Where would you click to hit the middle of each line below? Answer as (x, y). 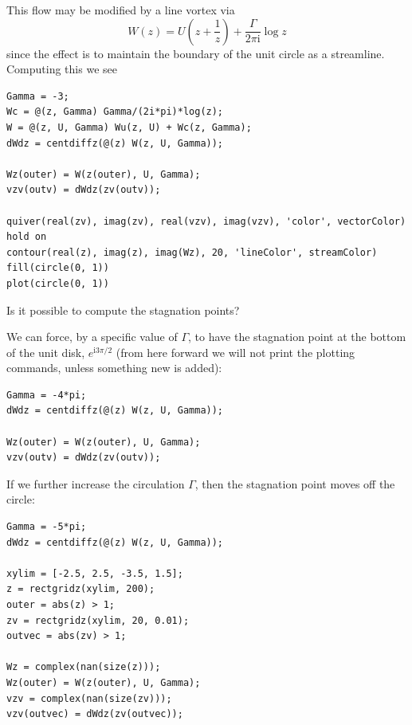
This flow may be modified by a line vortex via (121, 10)
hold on (27, 237)
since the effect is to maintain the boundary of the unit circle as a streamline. (196, 53)
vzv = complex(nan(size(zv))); (89, 698)
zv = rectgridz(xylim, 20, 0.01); (98, 620)
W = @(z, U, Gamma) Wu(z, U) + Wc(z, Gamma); (129, 127)
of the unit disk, (46, 352)
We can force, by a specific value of (92, 337)
